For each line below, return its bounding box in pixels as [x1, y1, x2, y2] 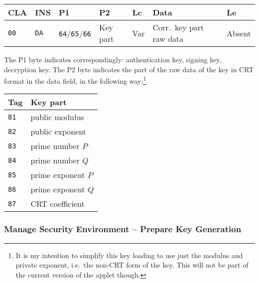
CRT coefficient [30, 198, 85, 210]
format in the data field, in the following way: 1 [4, 74, 146, 86]
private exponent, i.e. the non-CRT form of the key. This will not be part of [15, 260, 249, 270]
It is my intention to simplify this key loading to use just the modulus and [15, 250, 243, 260]
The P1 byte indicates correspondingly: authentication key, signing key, [4, 54, 222, 64]
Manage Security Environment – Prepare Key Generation [4, 223, 242, 235]
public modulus [30, 111, 84, 123]
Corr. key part [152, 21, 204, 33]
